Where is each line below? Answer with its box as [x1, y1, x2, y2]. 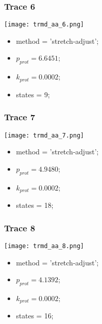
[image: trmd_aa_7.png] [4, 131, 84, 139]
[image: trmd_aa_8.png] [4, 242, 84, 250]
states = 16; [16, 310, 54, 321]
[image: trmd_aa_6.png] [4, 21, 84, 29]
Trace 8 [4, 221, 36, 234]
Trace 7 [4, 111, 36, 123]
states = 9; [16, 89, 50, 99]
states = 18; [16, 200, 54, 210]
